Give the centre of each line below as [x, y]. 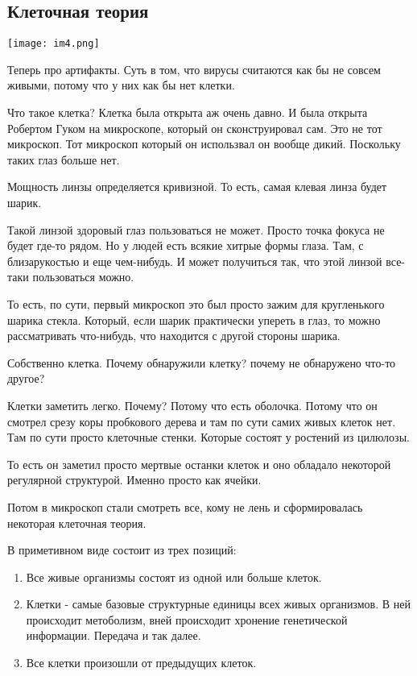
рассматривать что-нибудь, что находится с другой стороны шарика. [174, 336]
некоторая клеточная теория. [77, 523]
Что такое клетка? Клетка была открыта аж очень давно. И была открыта [188, 112]
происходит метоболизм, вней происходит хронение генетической [187, 619]
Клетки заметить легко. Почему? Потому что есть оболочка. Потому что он [192, 405]
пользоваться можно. [83, 277]
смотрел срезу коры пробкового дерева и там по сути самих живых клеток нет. [202, 421]
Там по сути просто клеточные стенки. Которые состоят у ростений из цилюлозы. [208, 437]
